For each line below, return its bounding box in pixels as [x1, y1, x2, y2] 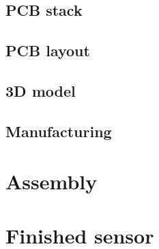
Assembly [5, 167, 98, 195]
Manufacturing [5, 120, 112, 141]
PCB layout [5, 40, 90, 61]
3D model [5, 80, 76, 101]
